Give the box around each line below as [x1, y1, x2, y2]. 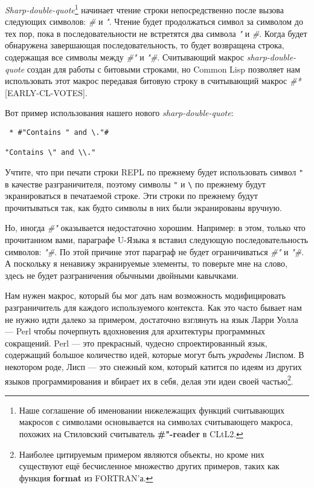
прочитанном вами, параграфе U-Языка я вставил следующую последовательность [5, 233, 309, 246]
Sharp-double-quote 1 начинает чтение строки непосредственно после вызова [5, 2, 284, 16]
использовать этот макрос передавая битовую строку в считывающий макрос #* [5, 74, 301, 87]
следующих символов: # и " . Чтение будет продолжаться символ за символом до [5, 15, 303, 28]
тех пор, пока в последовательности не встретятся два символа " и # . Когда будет [5, 27, 307, 39]
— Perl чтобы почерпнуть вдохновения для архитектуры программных [5, 325, 266, 337]
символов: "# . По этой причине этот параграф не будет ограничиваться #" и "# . [5, 245, 304, 258]
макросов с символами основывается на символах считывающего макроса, [19, 415, 293, 428]
